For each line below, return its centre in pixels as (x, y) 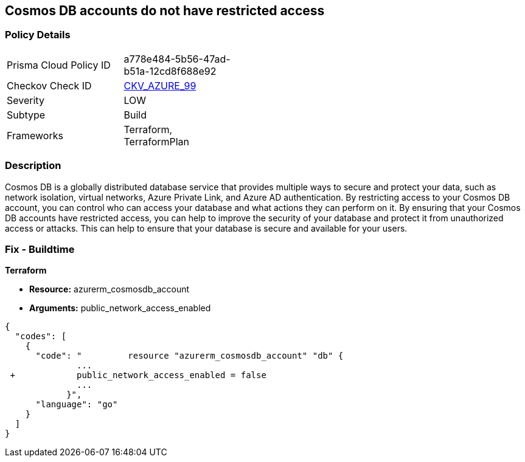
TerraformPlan (157, 141)
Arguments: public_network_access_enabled (120, 308)
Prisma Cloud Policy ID (59, 65)
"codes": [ (41, 336)
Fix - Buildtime (40, 249)
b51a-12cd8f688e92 (170, 71)
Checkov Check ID (49, 85)
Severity (26, 100)
